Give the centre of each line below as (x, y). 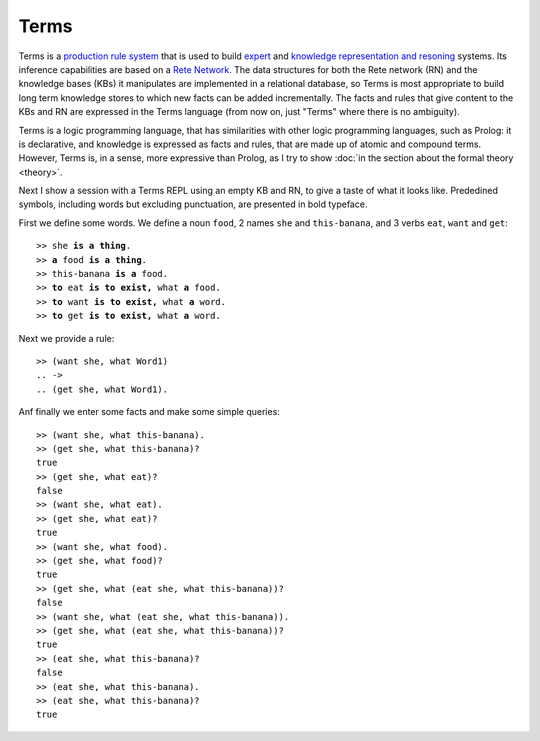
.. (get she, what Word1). (102, 389)
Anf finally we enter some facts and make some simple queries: (149, 412)
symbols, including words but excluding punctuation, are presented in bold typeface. (193, 204)
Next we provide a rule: (66, 338)
